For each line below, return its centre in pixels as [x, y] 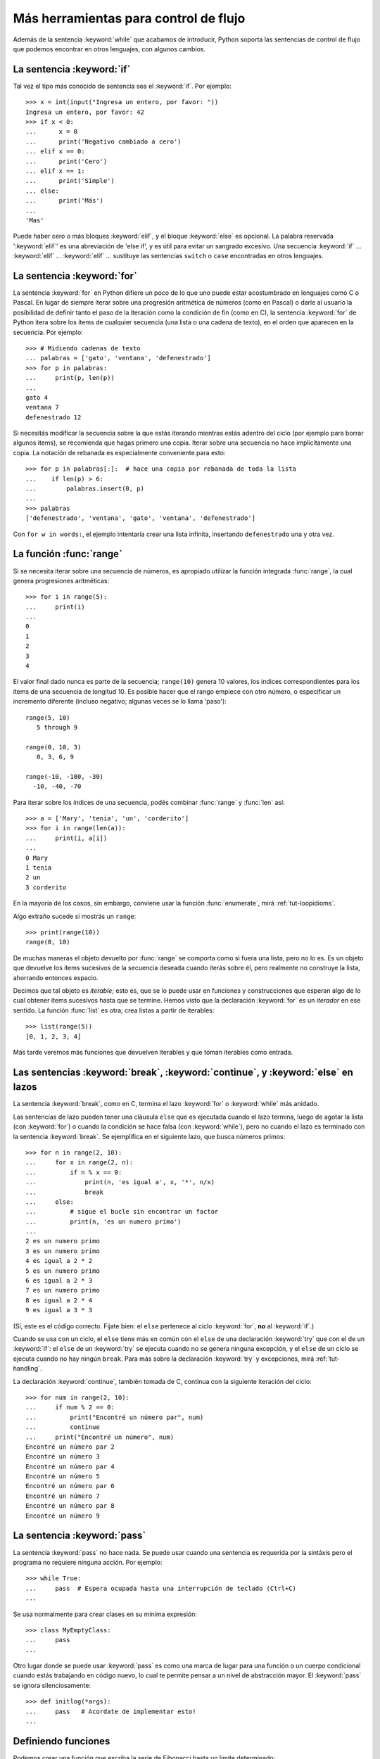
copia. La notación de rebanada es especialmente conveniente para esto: [119, 452]
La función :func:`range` [68, 554]
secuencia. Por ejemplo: [48, 332]
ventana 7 [42, 407]
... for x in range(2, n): [80, 1162]
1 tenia [39, 868]
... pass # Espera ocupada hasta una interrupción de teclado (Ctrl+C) [161, 1588]
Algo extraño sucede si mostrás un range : [75, 916]
